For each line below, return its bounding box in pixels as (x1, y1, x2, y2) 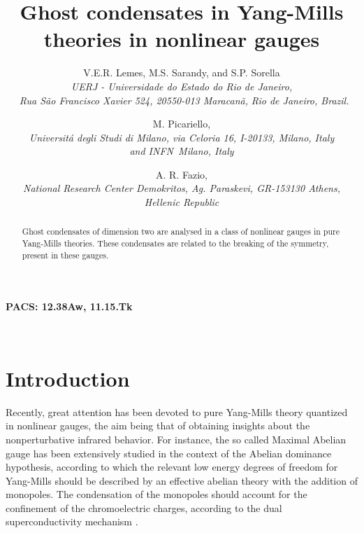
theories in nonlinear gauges (43, 25, 320, 53)
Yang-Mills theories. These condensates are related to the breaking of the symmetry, (22, 237, 329, 249)
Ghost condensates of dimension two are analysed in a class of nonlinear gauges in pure (22, 226, 340, 237)
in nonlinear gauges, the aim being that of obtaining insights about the (6, 418, 310, 433)
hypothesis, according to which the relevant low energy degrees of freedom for (6, 459, 338, 474)
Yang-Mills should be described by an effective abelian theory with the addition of (6, 473, 358, 487)
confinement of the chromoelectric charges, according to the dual (6, 500, 282, 515)
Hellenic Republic (144, 195, 219, 209)
